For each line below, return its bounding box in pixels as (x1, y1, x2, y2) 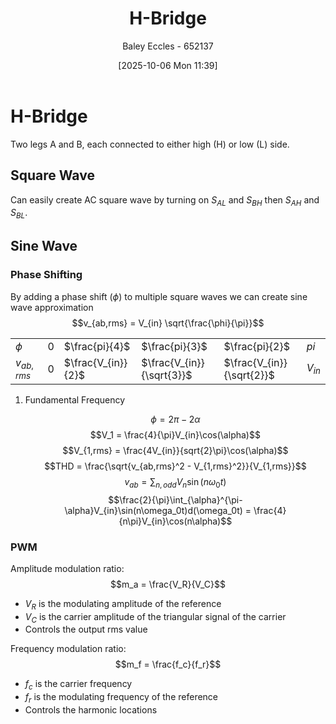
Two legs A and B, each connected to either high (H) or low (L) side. (10, 138, 290, 150)
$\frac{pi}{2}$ (223, 339, 290, 353)
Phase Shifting (10, 268, 83, 282)
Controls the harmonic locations (24, 704, 158, 716)
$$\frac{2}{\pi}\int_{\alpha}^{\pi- (108, 493, 243, 506)
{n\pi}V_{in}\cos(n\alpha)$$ (118, 515, 233, 527)
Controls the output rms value (24, 623, 148, 636)
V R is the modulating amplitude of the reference (24, 597, 222, 612)
